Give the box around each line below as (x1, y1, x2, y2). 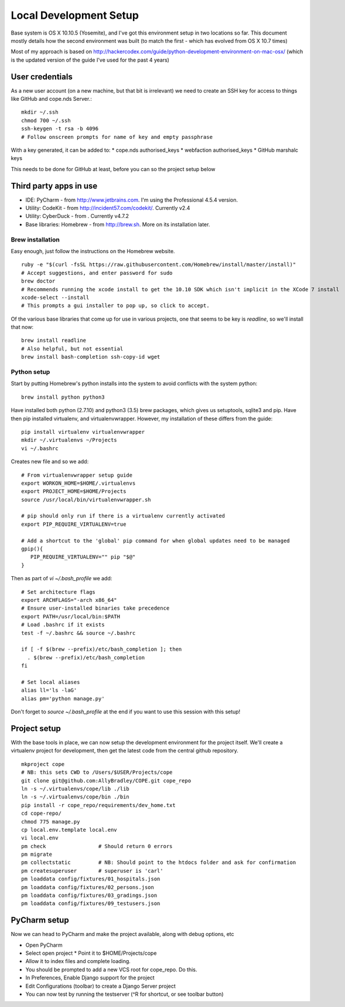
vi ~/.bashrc (21, 445, 59, 451)
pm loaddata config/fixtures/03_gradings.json (21, 892, 158, 899)
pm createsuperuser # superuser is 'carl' (21, 867, 163, 874)
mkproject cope (21, 761, 65, 767)
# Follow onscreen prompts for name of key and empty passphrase (21, 134, 213, 140)
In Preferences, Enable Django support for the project (25, 974, 155, 981)
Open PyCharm (25, 941, 63, 948)
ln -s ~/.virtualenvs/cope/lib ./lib (21, 785, 130, 792)
